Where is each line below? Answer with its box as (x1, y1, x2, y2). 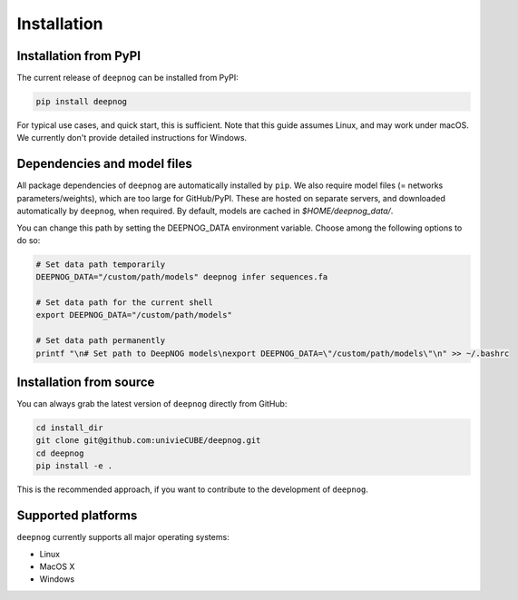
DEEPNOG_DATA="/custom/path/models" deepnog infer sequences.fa (35, 272, 328, 282)
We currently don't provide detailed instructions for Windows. (16, 133, 248, 143)
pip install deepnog (35, 96, 127, 107)
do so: (16, 234, 41, 245)
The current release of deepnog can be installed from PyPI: (16, 73, 239, 84)
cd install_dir (35, 423, 103, 433)
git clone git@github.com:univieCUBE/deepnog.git (35, 436, 261, 446)
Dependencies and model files (16, 156, 192, 172)
